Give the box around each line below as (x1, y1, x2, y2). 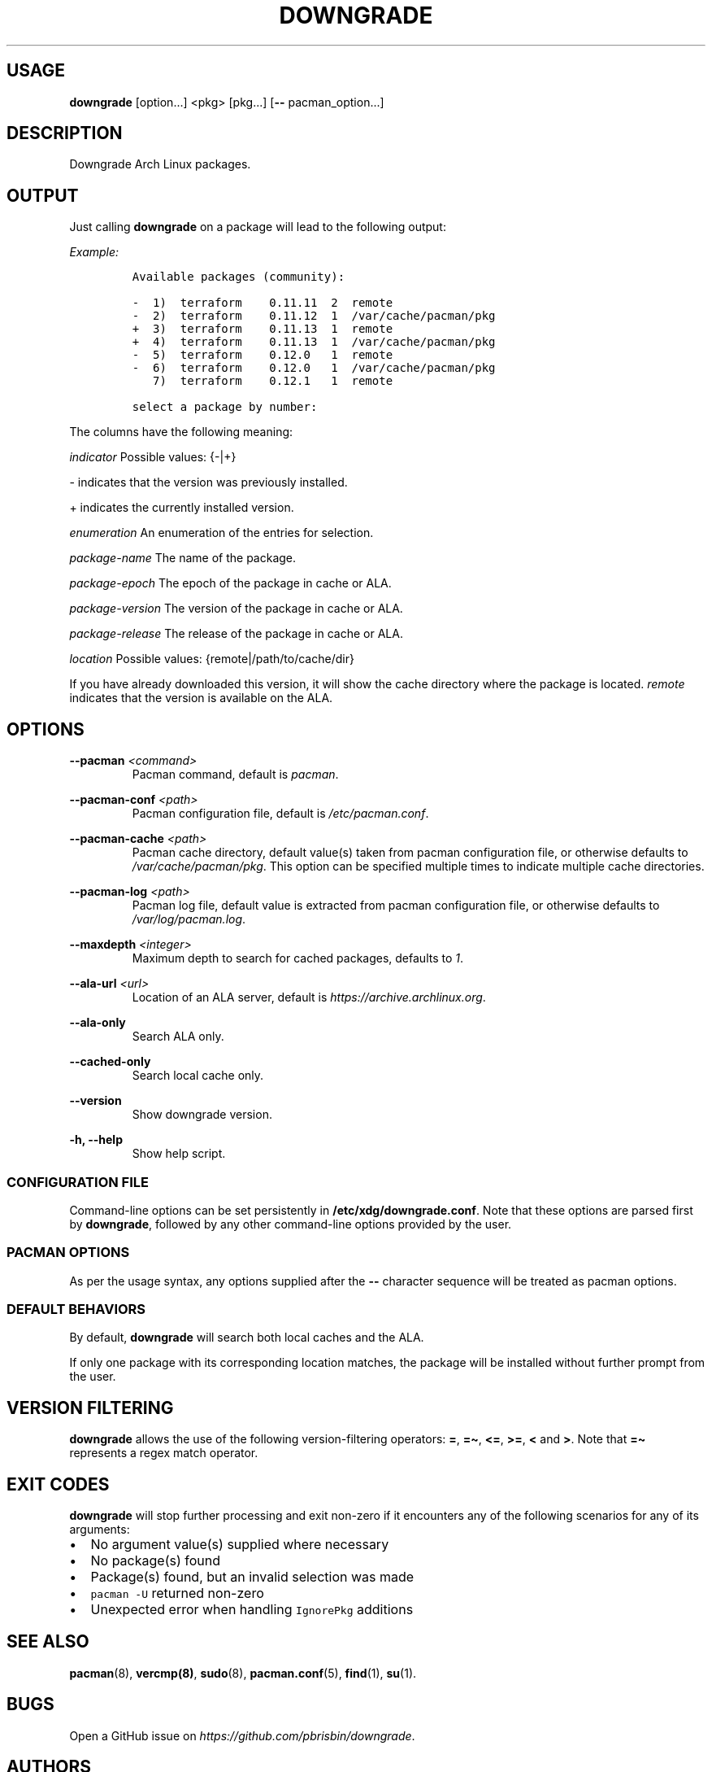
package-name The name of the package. (69, 551, 297, 565)
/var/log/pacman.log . (132, 912, 246, 927)
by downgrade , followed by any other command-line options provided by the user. (69, 1216, 512, 1231)
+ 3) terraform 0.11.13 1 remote (132, 322, 393, 336)
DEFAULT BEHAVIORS (7, 1301, 146, 1317)
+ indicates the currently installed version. (69, 500, 294, 515)
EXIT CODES (7, 1473, 110, 1495)
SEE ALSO (7, 1631, 89, 1652)
